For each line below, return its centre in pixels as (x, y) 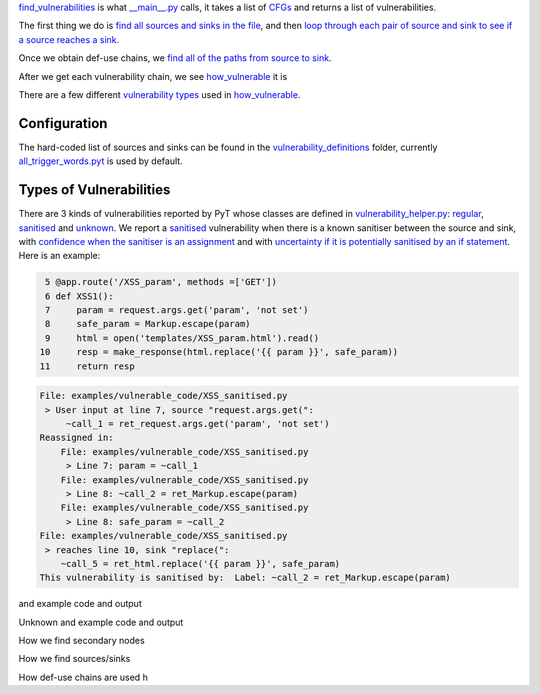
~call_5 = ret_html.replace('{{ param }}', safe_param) (200, 563)
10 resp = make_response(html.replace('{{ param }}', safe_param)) (219, 352)
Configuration (63, 123)
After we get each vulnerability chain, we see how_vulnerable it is (153, 76)
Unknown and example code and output (101, 622)
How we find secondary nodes (81, 641)
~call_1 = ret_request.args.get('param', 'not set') (197, 424)
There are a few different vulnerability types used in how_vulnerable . (159, 94)
